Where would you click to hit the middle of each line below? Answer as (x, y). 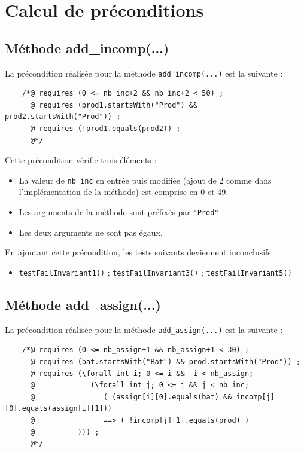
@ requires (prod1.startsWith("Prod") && (114, 105)
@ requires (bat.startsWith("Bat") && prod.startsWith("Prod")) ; (165, 362)
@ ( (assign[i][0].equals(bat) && (131, 397)
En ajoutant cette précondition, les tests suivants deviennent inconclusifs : (141, 252)
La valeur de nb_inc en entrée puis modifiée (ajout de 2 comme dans (145, 180)
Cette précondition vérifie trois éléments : (81, 160)
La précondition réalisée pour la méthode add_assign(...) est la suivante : (144, 329)
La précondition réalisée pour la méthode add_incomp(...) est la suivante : (144, 73)
